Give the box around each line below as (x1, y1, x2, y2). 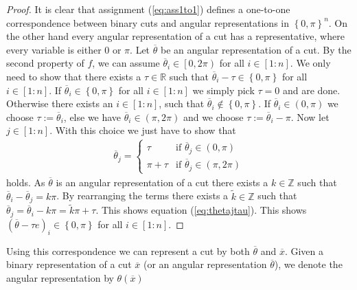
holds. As (6, 175, 45, 189)
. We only (290, 56, 331, 70)
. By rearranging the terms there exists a (56, 188, 229, 203)
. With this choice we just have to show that (49, 123, 236, 137)
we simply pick (192, 82, 255, 97)
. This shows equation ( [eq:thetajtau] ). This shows (95, 203, 307, 217)
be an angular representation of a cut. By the (160, 42, 352, 56)
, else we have (63, 109, 122, 124)
